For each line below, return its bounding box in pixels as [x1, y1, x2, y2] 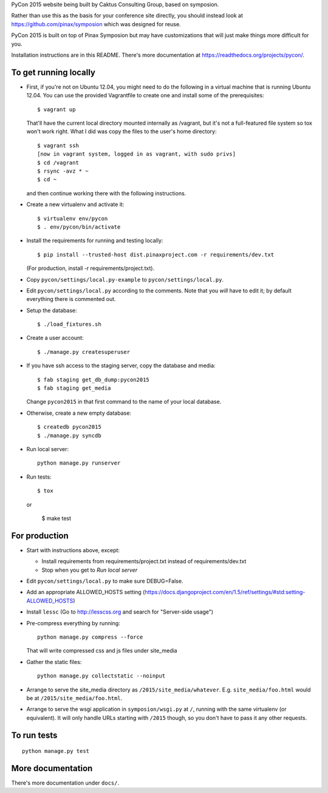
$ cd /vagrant [37, 159, 79, 166]
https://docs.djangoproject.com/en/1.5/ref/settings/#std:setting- [145, 589, 306, 596]
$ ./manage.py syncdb [37, 432, 101, 439]
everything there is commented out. [26, 296, 116, 303]
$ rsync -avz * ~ [37, 167, 89, 175]
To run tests [11, 730, 58, 740]
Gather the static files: [26, 658, 82, 665]
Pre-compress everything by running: [26, 619, 121, 626]
